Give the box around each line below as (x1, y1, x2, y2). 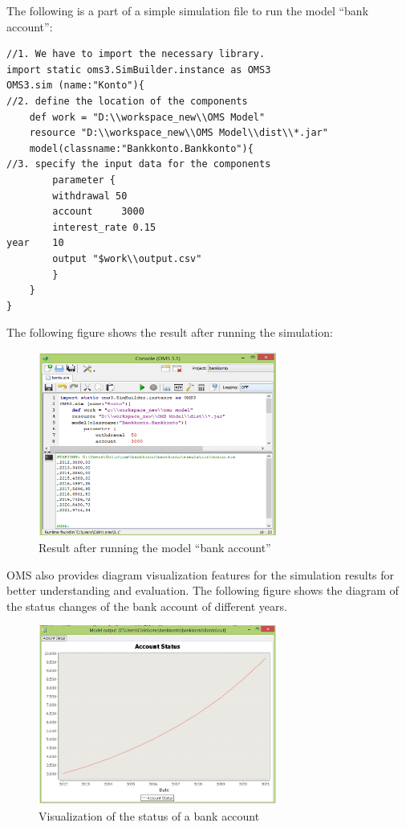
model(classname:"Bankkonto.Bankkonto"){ (29, 142, 254, 154)
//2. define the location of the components (6, 95, 248, 107)
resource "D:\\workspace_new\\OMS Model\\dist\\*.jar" (29, 127, 328, 139)
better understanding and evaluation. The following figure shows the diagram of (6, 582, 399, 599)
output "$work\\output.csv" (52, 252, 202, 264)
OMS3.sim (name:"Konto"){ (6, 80, 144, 92)
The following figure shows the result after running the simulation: (6, 324, 333, 341)
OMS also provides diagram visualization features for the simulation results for (6, 566, 395, 583)
